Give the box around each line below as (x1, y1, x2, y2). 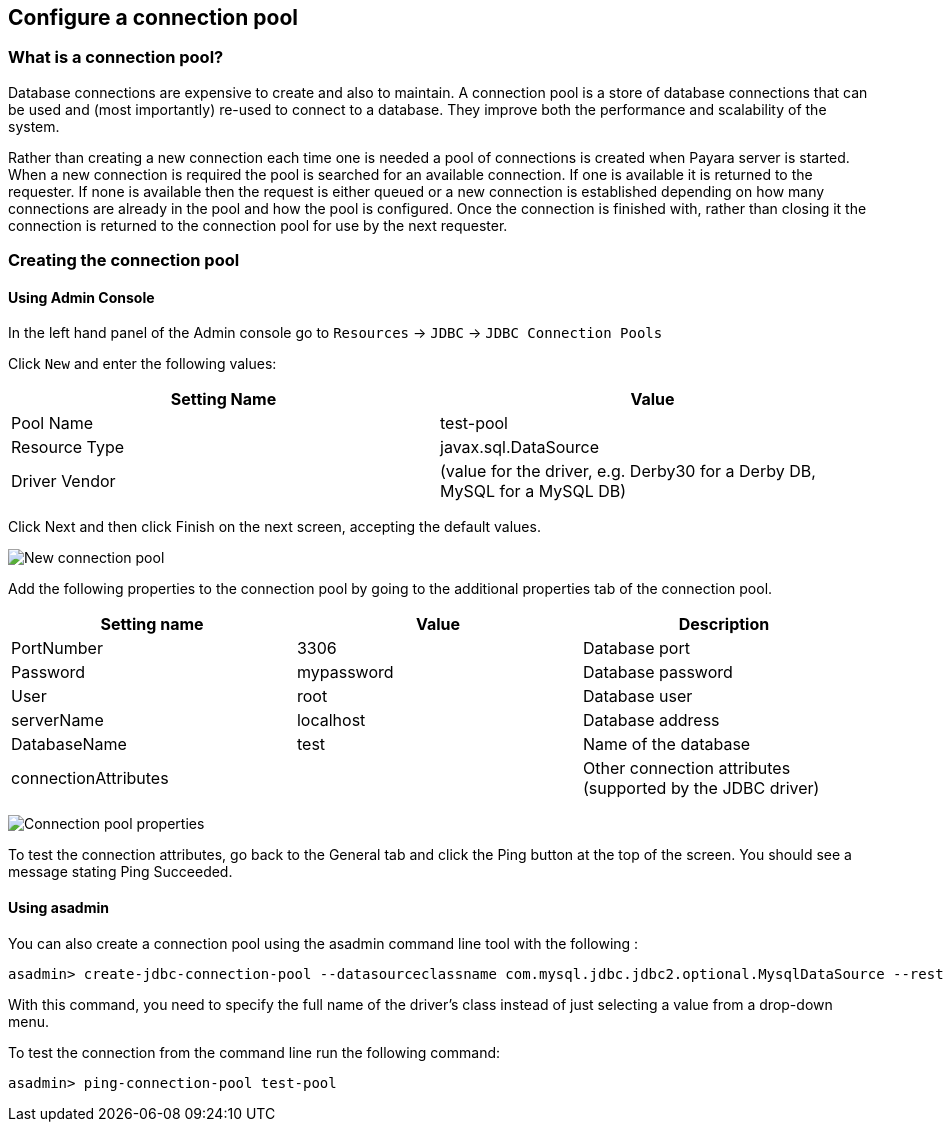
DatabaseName (11, 734, 127, 755)
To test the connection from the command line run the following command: (8, 1043, 501, 1061)
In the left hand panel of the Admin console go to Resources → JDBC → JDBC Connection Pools (8, 324, 663, 342)
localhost (296, 710, 366, 731)
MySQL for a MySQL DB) (440, 481, 627, 502)
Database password (582, 662, 733, 683)
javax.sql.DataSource (440, 437, 599, 458)
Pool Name (11, 413, 94, 434)
